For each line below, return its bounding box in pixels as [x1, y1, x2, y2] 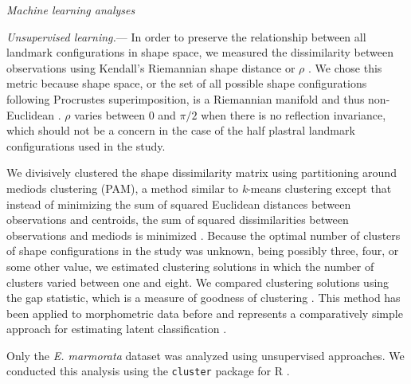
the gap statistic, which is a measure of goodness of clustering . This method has [6, 289, 401, 306]
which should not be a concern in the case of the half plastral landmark [6, 122, 355, 139]
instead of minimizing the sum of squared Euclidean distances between [6, 195, 351, 212]
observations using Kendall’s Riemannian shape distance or [6, 59, 296, 76]
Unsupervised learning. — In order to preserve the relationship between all [6, 28, 366, 45]
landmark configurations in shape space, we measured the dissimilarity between [6, 44, 393, 61]
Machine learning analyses [6, 2, 135, 18]
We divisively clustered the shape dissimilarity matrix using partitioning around [6, 164, 397, 181]
